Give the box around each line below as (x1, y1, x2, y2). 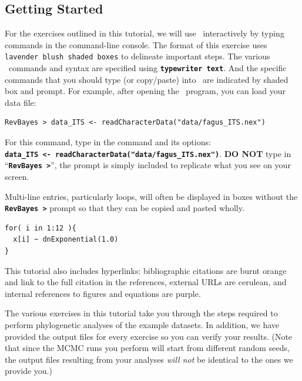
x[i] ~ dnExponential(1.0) (13, 235, 119, 244)
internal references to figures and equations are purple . (5, 287, 201, 299)
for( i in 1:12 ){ (5, 223, 76, 232)
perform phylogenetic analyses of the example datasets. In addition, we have (5, 318, 280, 330)
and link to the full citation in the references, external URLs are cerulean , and (5, 276, 287, 288)
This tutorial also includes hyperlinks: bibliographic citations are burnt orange (5, 264, 287, 276)
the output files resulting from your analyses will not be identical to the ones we (5, 353, 293, 365)
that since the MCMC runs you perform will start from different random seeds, (5, 342, 290, 354)
